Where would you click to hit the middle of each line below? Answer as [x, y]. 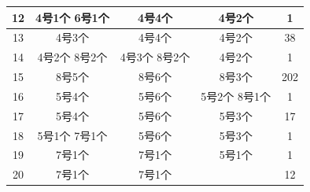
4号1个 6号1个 [72, 17]
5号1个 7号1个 [72, 135]
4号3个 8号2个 [155, 57]
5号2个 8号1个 [236, 96]
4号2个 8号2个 [72, 57]
